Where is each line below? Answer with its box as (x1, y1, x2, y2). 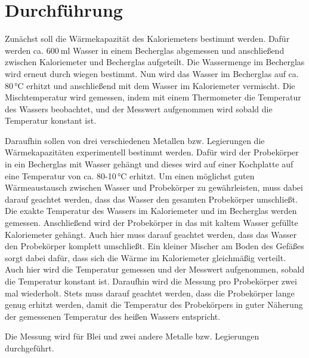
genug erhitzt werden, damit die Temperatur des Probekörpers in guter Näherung (5, 298, 303, 311)
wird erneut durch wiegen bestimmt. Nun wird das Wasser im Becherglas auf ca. (5, 67, 299, 79)
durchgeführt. (5, 341, 54, 354)
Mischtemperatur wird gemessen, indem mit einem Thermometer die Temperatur (5, 91, 301, 103)
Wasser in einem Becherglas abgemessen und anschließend (72, 44, 285, 56)
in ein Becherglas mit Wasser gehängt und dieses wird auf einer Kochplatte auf (5, 158, 293, 170)
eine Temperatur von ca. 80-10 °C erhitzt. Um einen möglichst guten (5, 169, 255, 182)
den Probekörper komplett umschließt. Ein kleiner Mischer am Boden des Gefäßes (5, 240, 304, 252)
